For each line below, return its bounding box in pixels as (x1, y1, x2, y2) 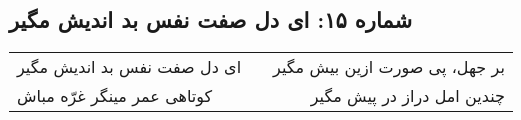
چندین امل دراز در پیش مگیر (310, 84, 505, 108)
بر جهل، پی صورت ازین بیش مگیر (273, 55, 505, 79)
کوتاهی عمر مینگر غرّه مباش (17, 84, 213, 108)
